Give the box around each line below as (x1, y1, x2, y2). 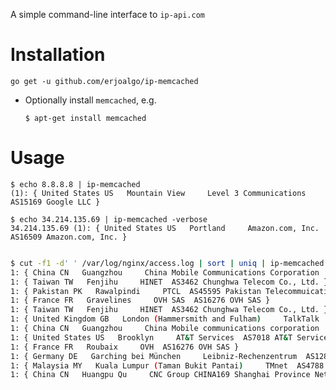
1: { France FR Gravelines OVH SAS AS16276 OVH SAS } (10, 295, 271, 306)
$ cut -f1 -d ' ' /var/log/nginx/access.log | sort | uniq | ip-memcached (10, 258, 325, 268)
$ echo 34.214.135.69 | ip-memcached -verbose (10, 214, 208, 224)
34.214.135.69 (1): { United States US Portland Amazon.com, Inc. (10, 223, 320, 233)
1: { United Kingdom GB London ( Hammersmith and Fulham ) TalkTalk (10, 314, 320, 324)
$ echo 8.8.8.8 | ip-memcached (10, 179, 141, 189)
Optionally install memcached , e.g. (24, 94, 157, 106)
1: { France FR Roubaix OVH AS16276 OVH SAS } (10, 342, 240, 352)
